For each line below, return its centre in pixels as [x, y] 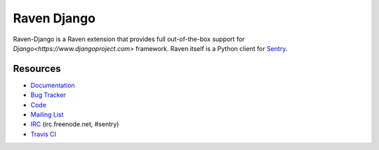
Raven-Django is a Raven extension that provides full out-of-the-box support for [129, 39]
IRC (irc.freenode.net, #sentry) [75, 124]
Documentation [53, 85]
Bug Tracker [48, 95]
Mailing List [47, 114]
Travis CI [43, 134]
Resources [37, 69]
